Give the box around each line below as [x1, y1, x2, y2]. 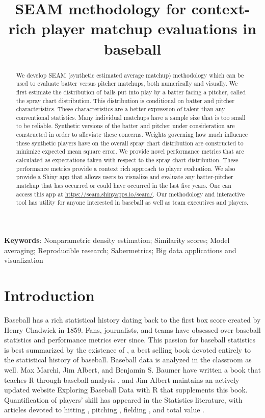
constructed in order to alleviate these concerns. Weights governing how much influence [16, 130, 248, 139]
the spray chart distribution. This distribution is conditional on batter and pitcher [16, 96, 234, 105]
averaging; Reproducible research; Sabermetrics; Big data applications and [4, 244, 236, 255]
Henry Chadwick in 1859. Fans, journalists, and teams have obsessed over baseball [4, 324, 261, 335]
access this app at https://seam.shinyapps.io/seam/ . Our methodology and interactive [16, 189, 245, 198]
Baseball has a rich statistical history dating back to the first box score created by [4, 314, 261, 325]
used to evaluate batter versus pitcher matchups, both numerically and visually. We [16, 79, 238, 88]
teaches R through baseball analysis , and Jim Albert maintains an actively [4, 374, 240, 385]
